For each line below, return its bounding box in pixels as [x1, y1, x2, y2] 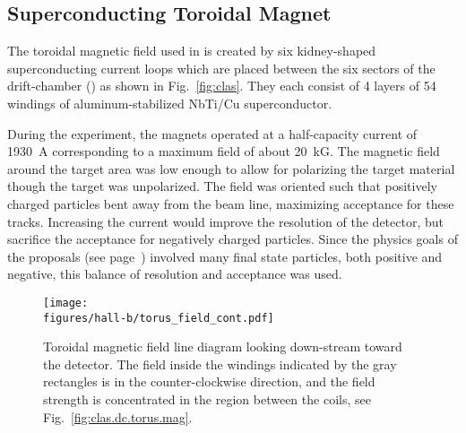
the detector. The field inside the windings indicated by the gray [43, 354, 397, 373]
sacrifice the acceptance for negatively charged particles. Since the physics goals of [7, 229, 458, 248]
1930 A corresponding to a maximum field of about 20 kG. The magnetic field [7, 142, 440, 160]
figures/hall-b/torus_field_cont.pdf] [43, 311, 274, 325]
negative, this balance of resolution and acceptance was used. [7, 264, 342, 283]
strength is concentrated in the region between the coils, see [43, 390, 371, 409]
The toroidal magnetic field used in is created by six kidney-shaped [7, 41, 376, 60]
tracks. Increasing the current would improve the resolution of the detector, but [7, 212, 444, 230]
